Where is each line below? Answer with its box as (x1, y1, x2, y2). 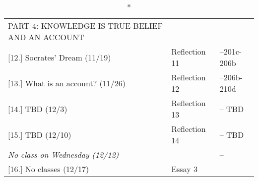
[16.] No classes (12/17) (8, 163, 89, 175)
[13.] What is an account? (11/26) (8, 77, 126, 89)
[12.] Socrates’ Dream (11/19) (8, 51, 111, 63)
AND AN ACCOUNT (8, 31, 84, 43)
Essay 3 (171, 163, 197, 175)
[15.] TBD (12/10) (8, 128, 71, 140)
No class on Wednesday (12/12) (8, 149, 119, 160)
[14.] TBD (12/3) (8, 103, 67, 115)
